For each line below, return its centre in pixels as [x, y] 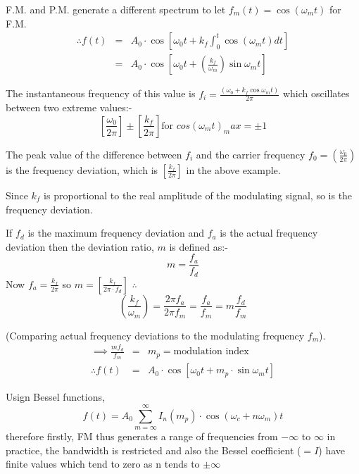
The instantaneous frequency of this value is [101, 93]
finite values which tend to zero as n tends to [103, 464]
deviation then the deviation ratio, [80, 246]
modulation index [211, 352]
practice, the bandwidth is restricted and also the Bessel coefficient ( [153, 450]
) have [332, 450]
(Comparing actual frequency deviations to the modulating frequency [155, 335]
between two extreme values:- [69, 107]
